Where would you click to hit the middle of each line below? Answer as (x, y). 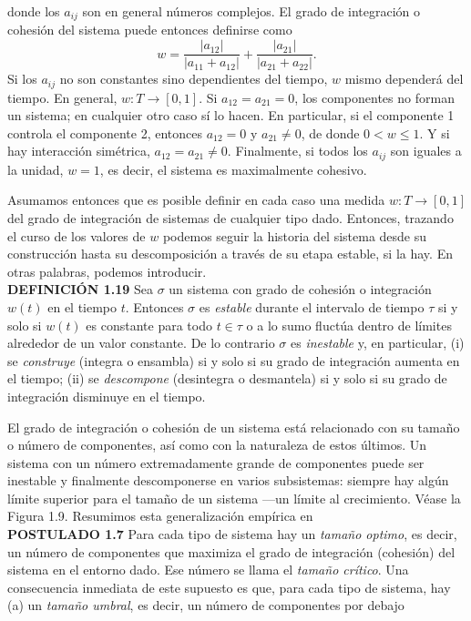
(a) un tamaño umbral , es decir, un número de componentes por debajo (206, 605)
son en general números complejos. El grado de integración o (251, 11)
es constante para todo (149, 325)
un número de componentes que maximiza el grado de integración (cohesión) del (231, 551)
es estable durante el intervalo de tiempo (312, 306)
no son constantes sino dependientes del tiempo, (194, 79)
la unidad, (36, 169)
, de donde (330, 132)
